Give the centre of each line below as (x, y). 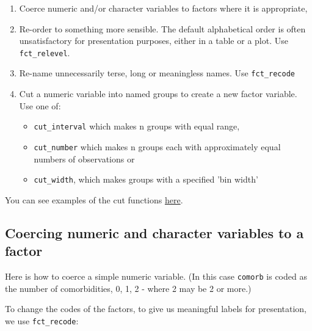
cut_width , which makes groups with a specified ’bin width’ (146, 179)
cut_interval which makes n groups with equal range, (137, 126)
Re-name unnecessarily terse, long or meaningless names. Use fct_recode (157, 73)
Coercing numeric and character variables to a (154, 232)
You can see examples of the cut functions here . (94, 199)
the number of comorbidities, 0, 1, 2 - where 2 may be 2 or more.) (128, 288)
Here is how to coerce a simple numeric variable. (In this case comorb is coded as (156, 276)
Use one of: (40, 105)
